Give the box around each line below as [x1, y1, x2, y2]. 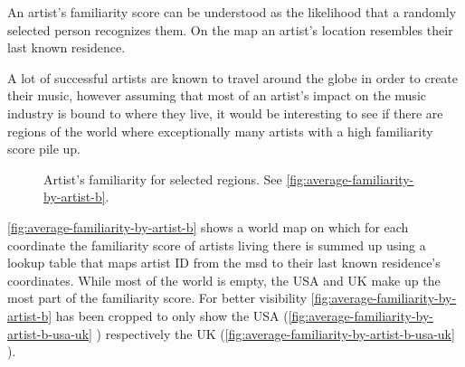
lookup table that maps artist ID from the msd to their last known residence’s [7, 253, 441, 272]
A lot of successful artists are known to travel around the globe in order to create [7, 68, 459, 87]
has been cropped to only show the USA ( [55, 306, 289, 325]
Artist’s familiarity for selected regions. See [43, 169, 282, 188]
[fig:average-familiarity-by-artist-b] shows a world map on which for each [7, 217, 409, 236]
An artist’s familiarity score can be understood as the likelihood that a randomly [7, 3, 457, 21]
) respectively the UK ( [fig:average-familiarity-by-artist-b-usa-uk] [96, 324, 455, 343]
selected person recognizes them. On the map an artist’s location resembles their [7, 20, 453, 39]
